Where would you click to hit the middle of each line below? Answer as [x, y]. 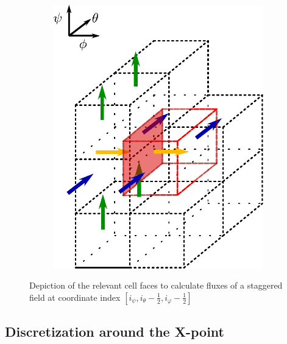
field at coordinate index [75, 297]
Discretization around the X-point [115, 332]
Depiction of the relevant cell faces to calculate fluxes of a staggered [156, 285]
